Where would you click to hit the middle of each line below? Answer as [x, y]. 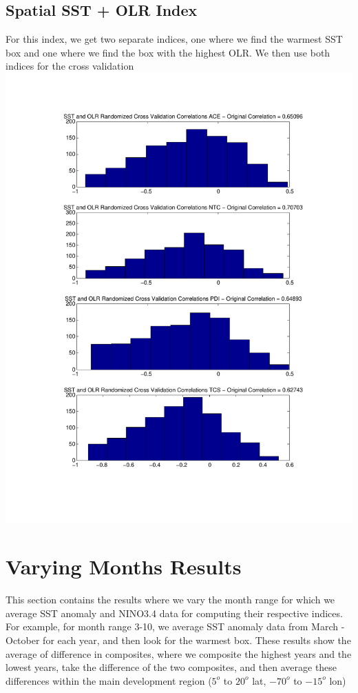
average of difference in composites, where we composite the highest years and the [179, 653]
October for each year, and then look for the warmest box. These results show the [178, 640]
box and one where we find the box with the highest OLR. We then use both [168, 52]
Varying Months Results [124, 566]
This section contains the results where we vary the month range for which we [170, 600]
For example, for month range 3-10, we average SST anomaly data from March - [175, 626]
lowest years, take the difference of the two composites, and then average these [171, 667]
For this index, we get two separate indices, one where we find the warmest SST [174, 39]
